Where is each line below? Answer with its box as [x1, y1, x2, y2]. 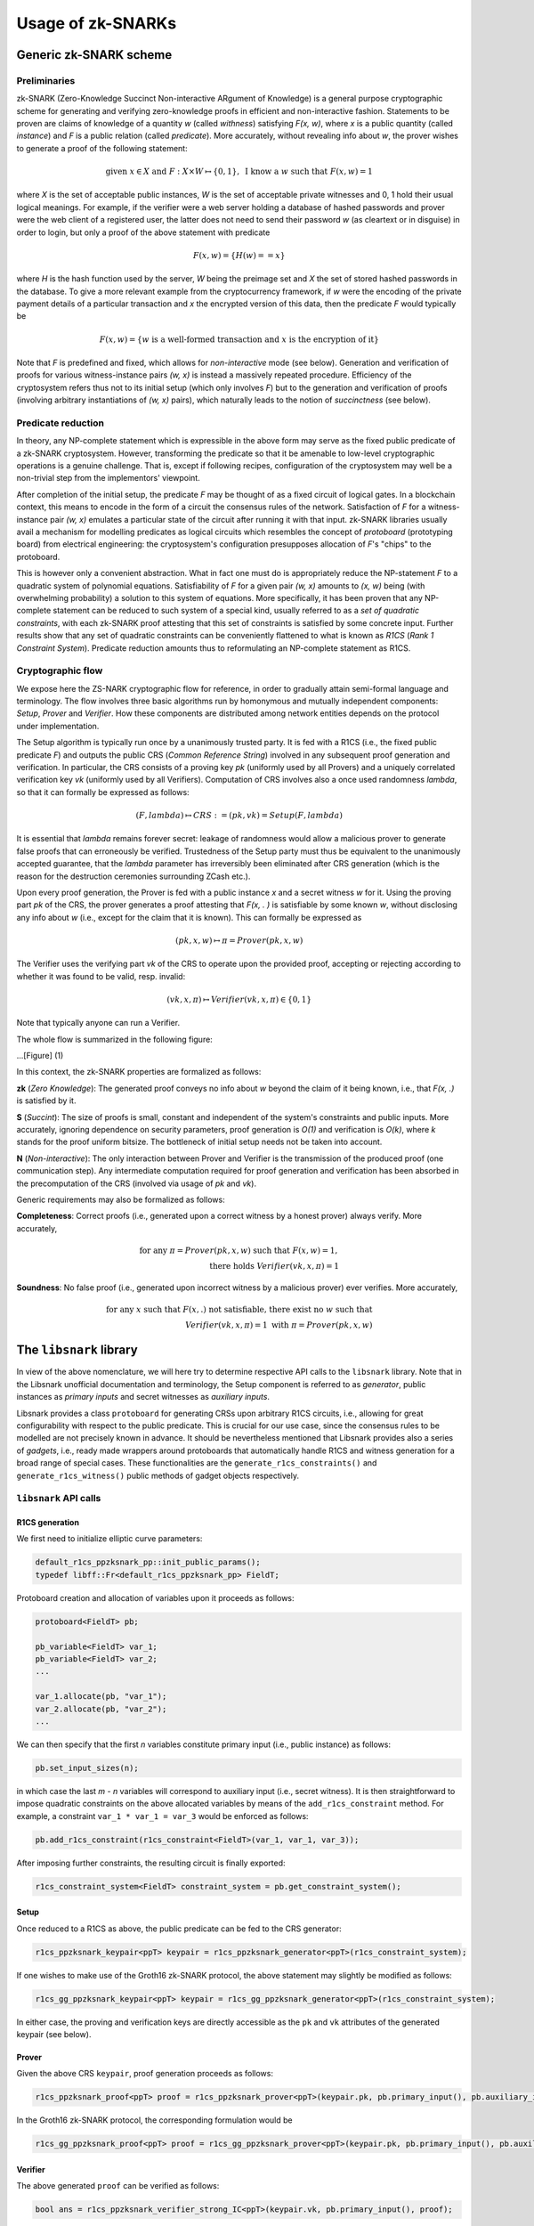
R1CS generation [16, 1517, 80, 1528]
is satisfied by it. [16, 1095, 77, 1106]
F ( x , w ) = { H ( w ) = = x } [192, 250, 286, 260]
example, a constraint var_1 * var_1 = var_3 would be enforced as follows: [16, 1810, 309, 1821]
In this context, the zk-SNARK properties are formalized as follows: [16, 1067, 262, 1077]
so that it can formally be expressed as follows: [16, 786, 190, 797]
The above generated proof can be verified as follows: [16, 2181, 220, 2191]
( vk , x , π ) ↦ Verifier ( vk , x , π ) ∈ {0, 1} [166, 994, 311, 1004]
